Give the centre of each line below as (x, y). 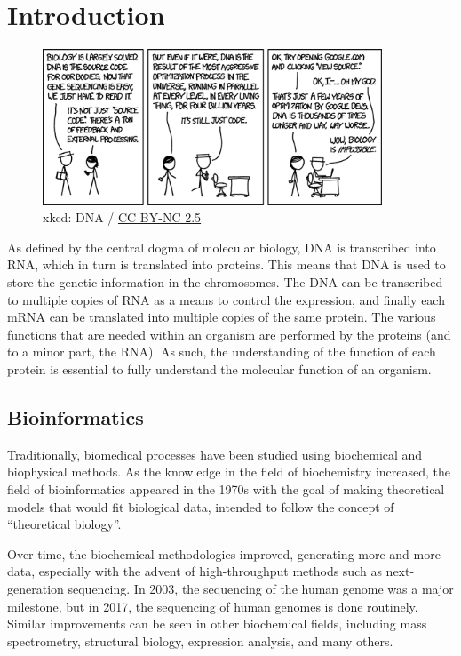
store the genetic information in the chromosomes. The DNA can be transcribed (225, 282)
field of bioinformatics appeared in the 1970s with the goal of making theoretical (226, 488)
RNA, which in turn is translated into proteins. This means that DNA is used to (227, 264)
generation (36, 588)
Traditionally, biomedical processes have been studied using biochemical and (215, 454)
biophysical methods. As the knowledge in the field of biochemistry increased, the (229, 472)
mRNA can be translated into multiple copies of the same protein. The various (222, 317)
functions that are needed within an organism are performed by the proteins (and (229, 334)
